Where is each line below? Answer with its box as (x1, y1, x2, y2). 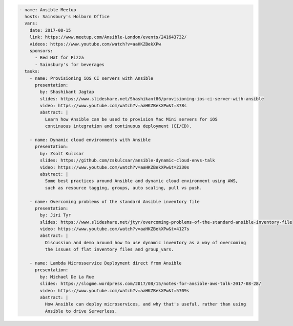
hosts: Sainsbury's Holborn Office (24, 14, 110, 19)
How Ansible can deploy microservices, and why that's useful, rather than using (44, 302, 246, 307)
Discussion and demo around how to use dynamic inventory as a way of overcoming (44, 240, 246, 245)
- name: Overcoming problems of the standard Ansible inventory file (29, 199, 200, 204)
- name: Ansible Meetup (19, 7, 77, 12)
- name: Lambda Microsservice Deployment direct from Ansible (29, 260, 182, 266)
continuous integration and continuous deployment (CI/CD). (44, 123, 192, 129)
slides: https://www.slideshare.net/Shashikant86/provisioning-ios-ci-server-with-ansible (40, 96, 264, 101)
